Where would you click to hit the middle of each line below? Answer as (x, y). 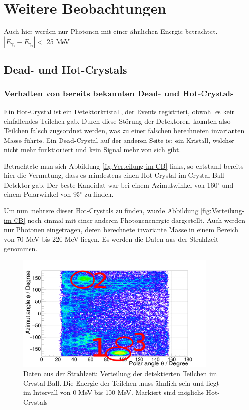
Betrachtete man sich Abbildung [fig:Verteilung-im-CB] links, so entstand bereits (124, 166)
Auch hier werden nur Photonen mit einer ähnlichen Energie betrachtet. (111, 31)
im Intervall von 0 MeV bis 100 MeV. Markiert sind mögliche (114, 392)
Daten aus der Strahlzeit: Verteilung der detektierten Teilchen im (120, 373)
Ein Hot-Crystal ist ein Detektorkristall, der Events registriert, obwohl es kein (120, 111)
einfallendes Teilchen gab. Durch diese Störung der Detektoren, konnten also (117, 121)
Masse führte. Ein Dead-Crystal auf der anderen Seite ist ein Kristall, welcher (119, 140)
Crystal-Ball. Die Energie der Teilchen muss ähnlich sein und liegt (121, 383)
